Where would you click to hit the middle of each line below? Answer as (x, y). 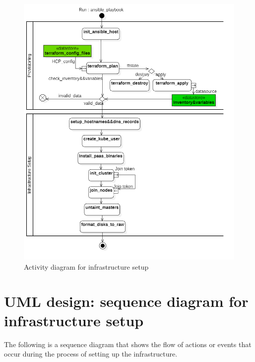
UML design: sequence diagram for (126, 301)
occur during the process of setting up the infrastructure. (91, 354)
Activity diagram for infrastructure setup (86, 266)
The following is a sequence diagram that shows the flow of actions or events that (128, 344)
